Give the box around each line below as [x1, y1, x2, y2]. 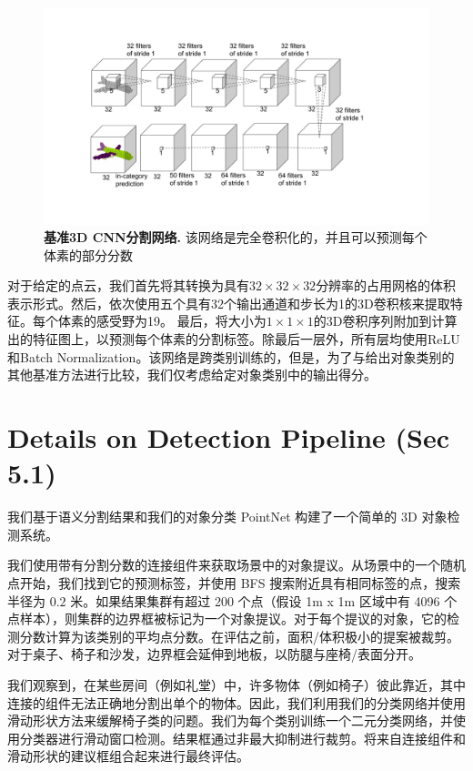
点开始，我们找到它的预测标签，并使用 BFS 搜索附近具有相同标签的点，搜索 [7, 573, 461, 592]
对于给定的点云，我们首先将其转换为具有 [7, 276, 249, 295]
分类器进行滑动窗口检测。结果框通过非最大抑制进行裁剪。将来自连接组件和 [19, 728, 466, 747]
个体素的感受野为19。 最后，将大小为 [45, 311, 267, 330]
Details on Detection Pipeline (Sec [7, 419, 450, 456]
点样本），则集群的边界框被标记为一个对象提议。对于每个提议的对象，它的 [7, 609, 447, 628]
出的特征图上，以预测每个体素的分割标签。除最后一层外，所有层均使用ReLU [7, 330, 460, 349]
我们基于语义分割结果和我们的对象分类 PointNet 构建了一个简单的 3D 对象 [7, 507, 448, 526]
